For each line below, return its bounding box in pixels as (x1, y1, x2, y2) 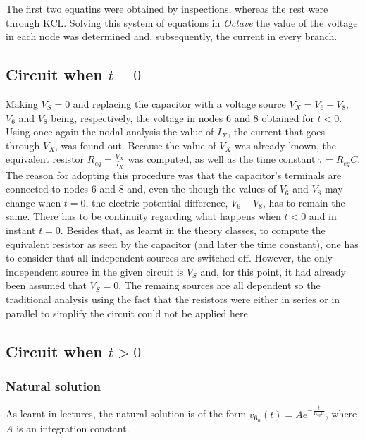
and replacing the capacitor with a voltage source (73, 96, 286, 111)
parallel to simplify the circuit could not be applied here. (6, 305, 251, 320)
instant (6, 222, 36, 237)
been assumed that (6, 278, 87, 293)
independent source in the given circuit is (6, 264, 184, 279)
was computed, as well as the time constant (128, 152, 316, 166)
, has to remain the (262, 195, 345, 209)
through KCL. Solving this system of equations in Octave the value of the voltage (6, 15, 358, 30)
